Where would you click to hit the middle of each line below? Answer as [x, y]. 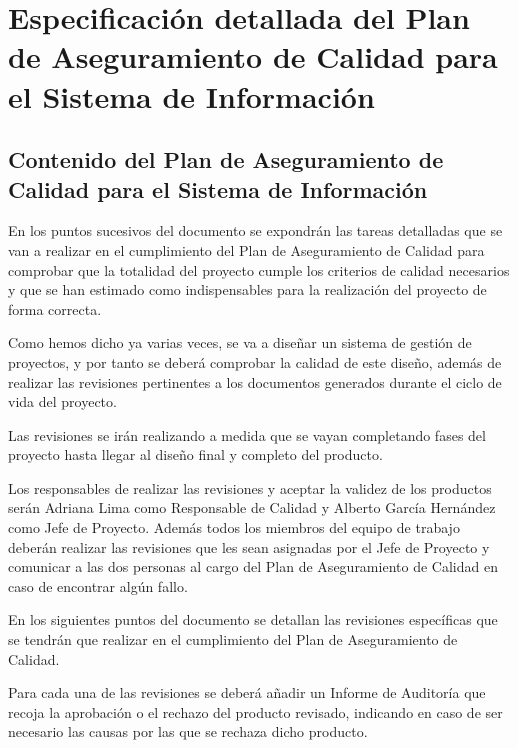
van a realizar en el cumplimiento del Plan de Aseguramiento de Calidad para [246, 249]
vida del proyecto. [62, 401]
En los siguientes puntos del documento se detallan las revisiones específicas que [253, 619]
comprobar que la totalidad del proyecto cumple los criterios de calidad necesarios [259, 269]
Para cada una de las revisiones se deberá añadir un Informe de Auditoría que [247, 692]
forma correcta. [55, 308]
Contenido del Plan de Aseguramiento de [226, 159]
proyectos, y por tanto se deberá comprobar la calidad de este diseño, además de [255, 361]
